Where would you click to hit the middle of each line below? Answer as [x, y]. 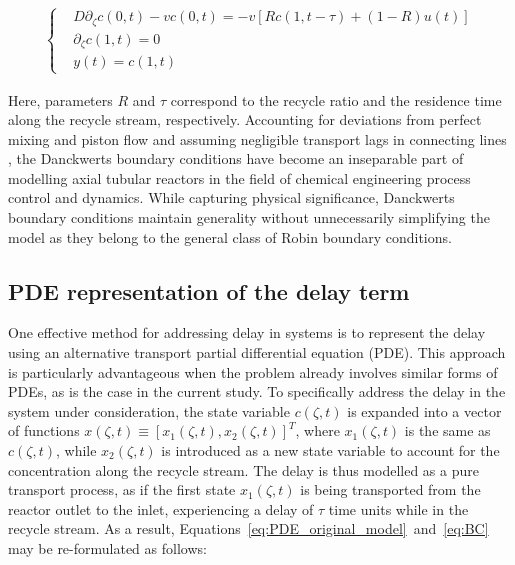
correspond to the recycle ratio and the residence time [336, 99]
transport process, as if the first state [122, 489]
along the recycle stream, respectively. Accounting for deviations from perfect [245, 119]
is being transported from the [390, 489]
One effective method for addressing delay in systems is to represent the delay [247, 332]
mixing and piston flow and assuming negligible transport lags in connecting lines [257, 138]
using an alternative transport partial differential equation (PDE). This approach [257, 352]
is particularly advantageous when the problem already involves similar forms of [253, 371]
